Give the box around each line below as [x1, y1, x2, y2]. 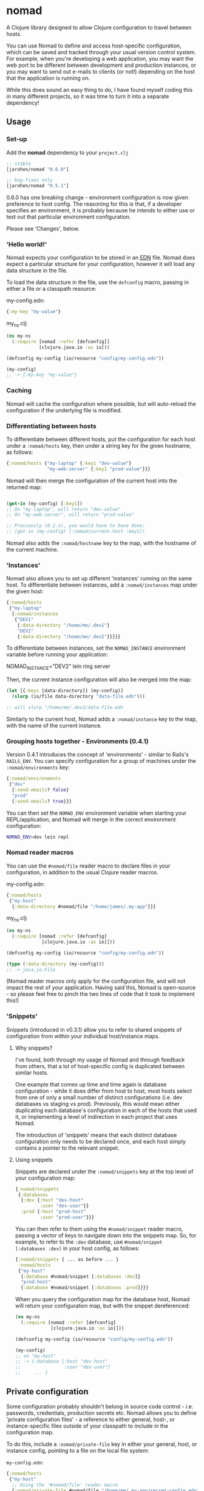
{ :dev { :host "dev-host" [21, 1197, 84, 1203]
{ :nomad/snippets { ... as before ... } [15, 1256, 119, 1262]
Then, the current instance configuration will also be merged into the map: [6, 676, 192, 683]
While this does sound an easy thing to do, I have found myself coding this [6, 86, 193, 93]
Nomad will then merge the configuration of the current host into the [6, 477, 177, 484]
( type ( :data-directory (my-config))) [6, 961, 104, 967]
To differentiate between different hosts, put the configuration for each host [6, 436, 195, 443]
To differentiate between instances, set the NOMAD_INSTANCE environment [6, 644, 186, 652]
